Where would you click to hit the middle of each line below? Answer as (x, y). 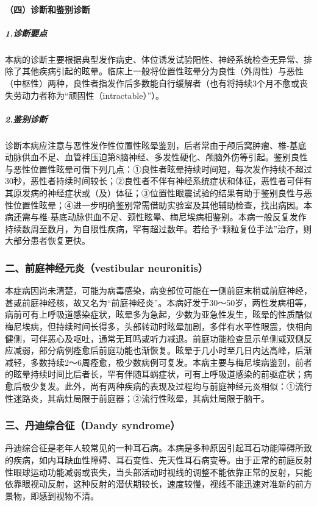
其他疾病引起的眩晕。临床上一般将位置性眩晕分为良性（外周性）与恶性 (162, 71)
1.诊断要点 (26, 33)
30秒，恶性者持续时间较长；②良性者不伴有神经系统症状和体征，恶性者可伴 (154, 181)
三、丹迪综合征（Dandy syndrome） (93, 425)
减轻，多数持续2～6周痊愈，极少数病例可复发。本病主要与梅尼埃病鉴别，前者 (158, 362)
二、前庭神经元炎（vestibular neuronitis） (107, 267)
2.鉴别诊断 (26, 119)
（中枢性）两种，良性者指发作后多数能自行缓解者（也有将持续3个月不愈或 (152, 83)
